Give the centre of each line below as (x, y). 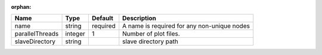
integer (75, 34)
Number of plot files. (151, 34)
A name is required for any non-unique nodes (186, 26)
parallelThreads (37, 34)
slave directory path (150, 41)
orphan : (21, 7)
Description (139, 18)
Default (102, 18)
